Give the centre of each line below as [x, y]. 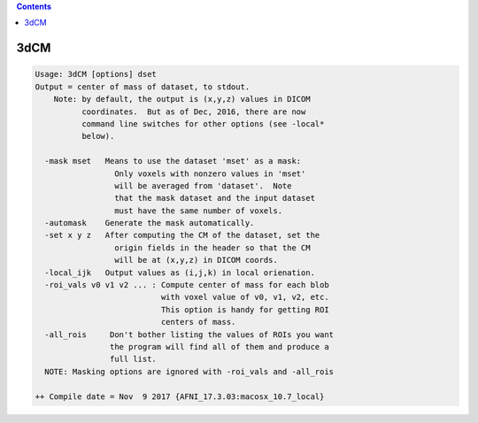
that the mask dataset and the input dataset [215, 198]
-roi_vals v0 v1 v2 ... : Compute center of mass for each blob [187, 285]
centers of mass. [198, 322]
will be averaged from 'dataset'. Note [203, 185]
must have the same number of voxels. [198, 211]
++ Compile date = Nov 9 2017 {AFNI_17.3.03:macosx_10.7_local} [180, 396]
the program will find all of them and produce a [219, 346]
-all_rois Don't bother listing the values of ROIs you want [189, 335]
